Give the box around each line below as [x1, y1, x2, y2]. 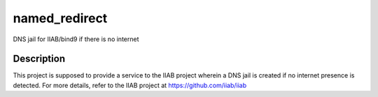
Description [13, 53, 66, 65]
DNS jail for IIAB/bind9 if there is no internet [13, 35, 139, 43]
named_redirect [13, 10, 108, 26]
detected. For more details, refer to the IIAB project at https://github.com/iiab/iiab [13, 81, 247, 89]
